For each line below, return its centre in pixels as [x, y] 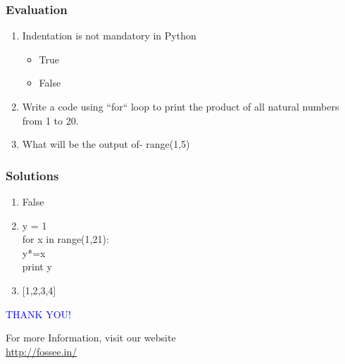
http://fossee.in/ [42, 351]
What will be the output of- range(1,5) [106, 144]
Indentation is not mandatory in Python [109, 36]
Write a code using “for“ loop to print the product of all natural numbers [181, 106]
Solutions [32, 175]
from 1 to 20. [50, 120]
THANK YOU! [38, 314]
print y [37, 266]
